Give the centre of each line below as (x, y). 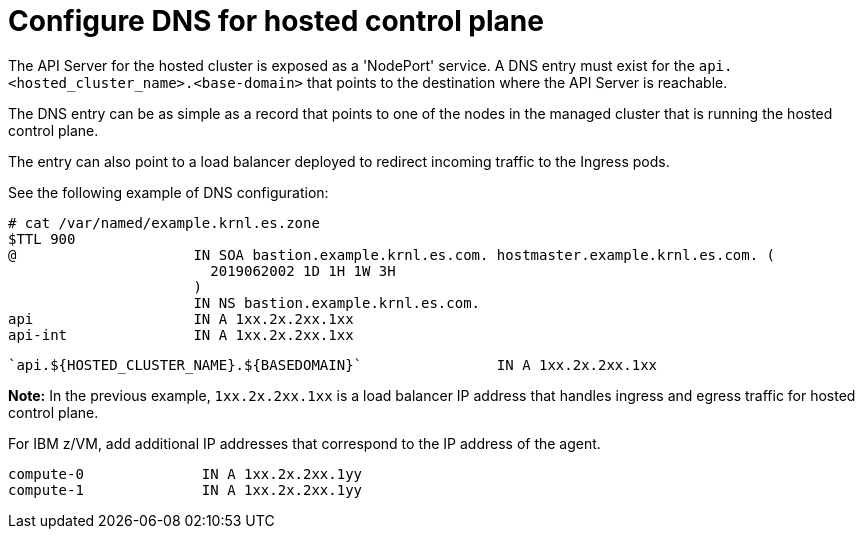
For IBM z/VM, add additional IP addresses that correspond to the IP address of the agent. (304, 443)
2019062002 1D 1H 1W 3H (303, 270)
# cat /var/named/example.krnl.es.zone (164, 222)
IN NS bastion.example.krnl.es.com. (337, 302)
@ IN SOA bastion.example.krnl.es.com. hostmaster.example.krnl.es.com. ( (392, 254)
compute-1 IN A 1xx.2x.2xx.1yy (185, 489)
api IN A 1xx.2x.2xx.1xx (181, 318)
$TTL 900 (42, 238)
